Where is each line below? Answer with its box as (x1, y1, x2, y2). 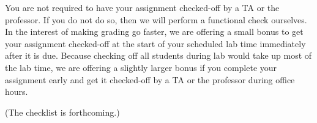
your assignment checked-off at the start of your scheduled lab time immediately (5, 37, 306, 50)
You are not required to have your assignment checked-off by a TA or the (5, 1, 280, 13)
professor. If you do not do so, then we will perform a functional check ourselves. (5, 13, 307, 26)
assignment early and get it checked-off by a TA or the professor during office (5, 73, 295, 86)
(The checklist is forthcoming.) (5, 105, 120, 118)
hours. (5, 85, 28, 98)
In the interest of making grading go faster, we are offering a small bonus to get (5, 25, 304, 38)
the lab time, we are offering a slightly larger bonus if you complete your (5, 61, 277, 73)
